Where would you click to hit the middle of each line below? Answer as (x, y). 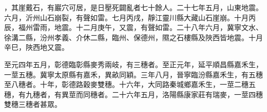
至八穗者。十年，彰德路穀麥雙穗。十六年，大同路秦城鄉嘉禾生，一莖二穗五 (130, 84)
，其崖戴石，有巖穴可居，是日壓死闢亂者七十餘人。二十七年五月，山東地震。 (133, 7)
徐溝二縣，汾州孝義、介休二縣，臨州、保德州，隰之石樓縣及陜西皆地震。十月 (133, 37)
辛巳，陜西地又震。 (36, 47)
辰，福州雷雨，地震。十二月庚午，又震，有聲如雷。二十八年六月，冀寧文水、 (133, 27)
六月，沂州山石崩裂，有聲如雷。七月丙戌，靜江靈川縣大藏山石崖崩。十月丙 (130, 17)
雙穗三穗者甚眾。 (33, 104)
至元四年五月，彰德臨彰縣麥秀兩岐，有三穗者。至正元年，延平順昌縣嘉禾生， (133, 64)
